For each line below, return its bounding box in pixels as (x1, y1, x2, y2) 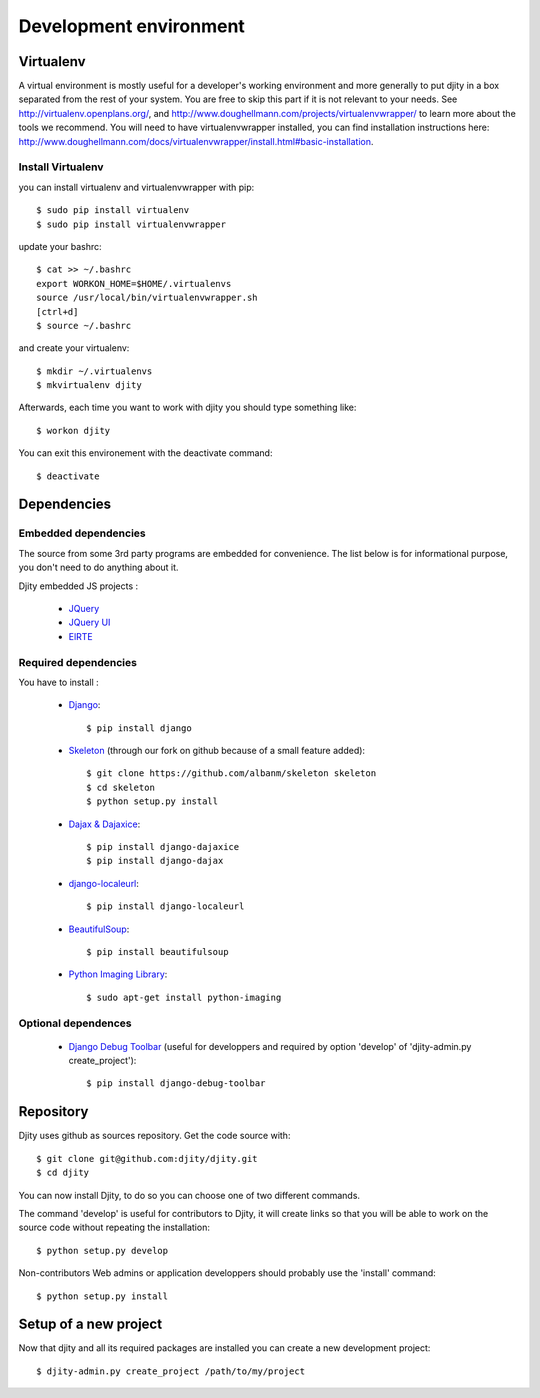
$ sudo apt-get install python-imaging (86, 991, 282, 1003)
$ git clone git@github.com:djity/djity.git (36, 1153, 259, 1164)
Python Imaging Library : (68, 968, 168, 980)
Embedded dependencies (18, 526, 146, 540)
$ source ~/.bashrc (36, 320, 132, 331)
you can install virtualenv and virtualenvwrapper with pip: (18, 181, 255, 193)
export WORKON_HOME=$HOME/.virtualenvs (36, 278, 232, 289)
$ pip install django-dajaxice (86, 841, 240, 852)
